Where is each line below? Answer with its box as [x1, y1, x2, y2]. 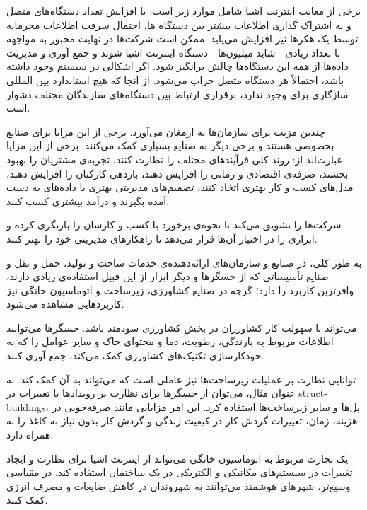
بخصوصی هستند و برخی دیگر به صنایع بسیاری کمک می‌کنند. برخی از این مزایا [6, 138, 334, 153]
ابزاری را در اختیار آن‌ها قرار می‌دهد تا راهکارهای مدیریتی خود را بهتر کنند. [6, 231, 318, 245]
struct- [298, 386, 327, 400]
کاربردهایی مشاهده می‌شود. [6, 296, 124, 311]
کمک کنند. [6, 492, 48, 507]
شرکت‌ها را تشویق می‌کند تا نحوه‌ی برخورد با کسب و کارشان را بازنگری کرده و [6, 217, 342, 232]
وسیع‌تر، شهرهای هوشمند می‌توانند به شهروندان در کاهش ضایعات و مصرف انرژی [6, 478, 351, 493]
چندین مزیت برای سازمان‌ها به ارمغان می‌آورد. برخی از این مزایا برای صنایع [6, 124, 325, 139]
